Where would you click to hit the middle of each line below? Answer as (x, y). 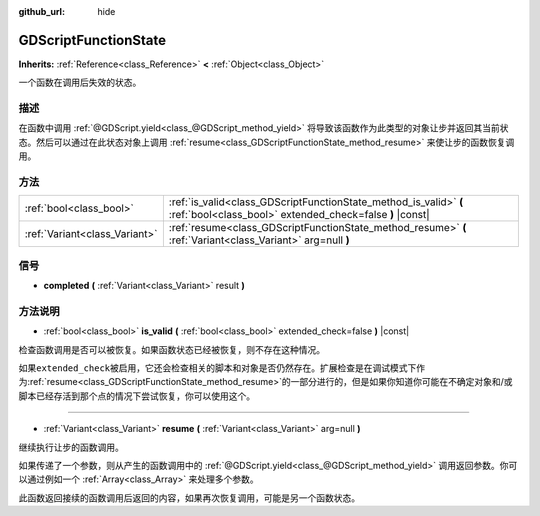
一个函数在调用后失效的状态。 (80, 82)
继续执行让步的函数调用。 (71, 447)
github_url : (41, 11)
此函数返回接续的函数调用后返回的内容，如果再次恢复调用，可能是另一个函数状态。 (189, 497)
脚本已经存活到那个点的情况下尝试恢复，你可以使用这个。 (136, 396)
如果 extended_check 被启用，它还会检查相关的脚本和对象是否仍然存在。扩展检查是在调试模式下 (217, 368)
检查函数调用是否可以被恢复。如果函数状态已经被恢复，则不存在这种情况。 (171, 349)
